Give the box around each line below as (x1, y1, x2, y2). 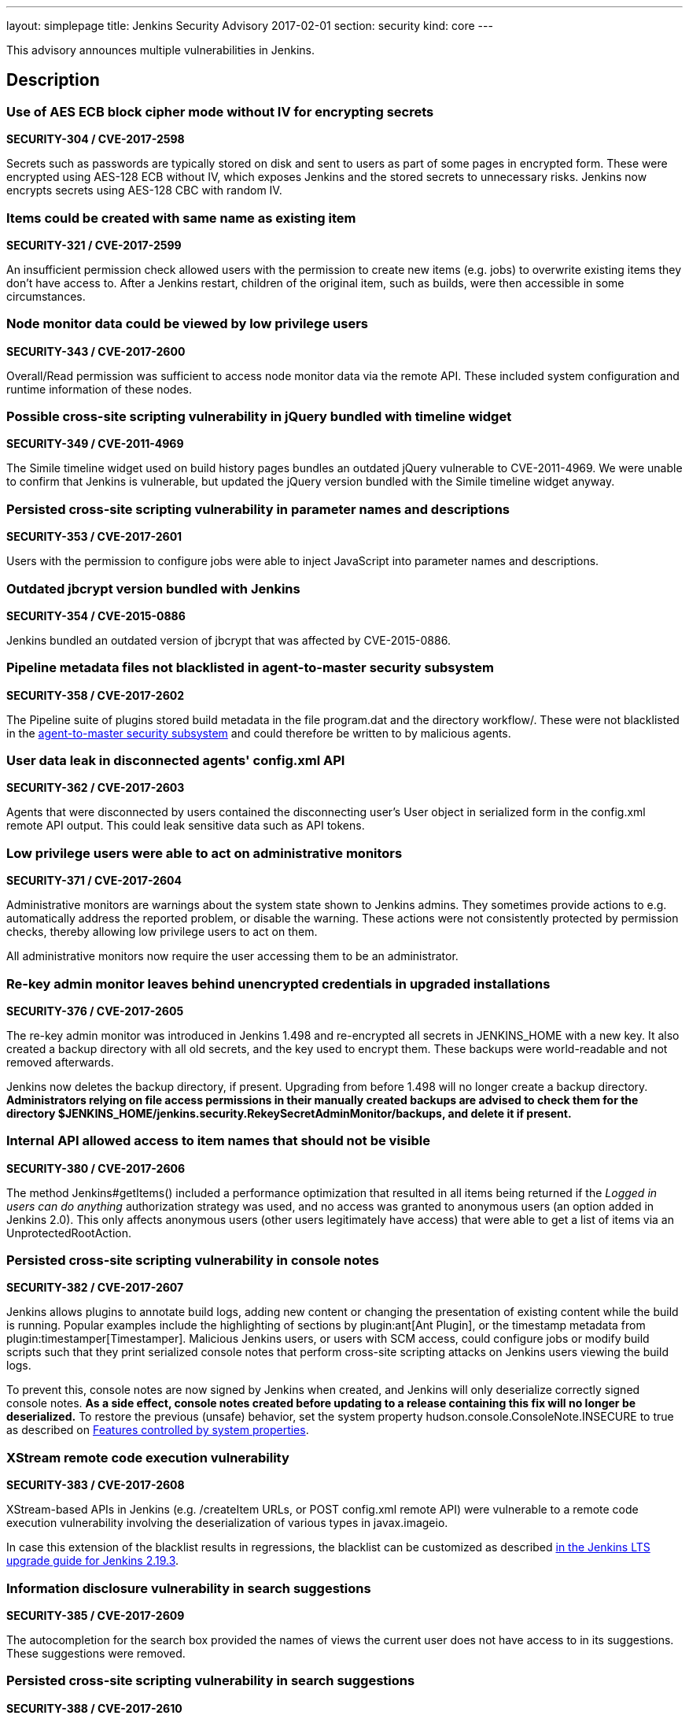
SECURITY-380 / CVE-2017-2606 (6, 1161, 186, 1175)
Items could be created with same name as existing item (6, 209, 356, 226)
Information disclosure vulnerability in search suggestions (6, 1580, 371, 1596)
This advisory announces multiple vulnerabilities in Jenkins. (6, 43, 315, 57)
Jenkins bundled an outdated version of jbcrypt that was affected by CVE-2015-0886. (6, 633, 451, 647)
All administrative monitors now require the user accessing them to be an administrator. (6, 949, 459, 963)
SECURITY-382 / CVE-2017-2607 (6, 1281, 184, 1295)
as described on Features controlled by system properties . (6, 1423, 309, 1437)
